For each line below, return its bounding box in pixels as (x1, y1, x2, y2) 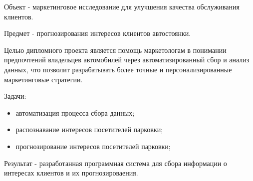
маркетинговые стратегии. (4, 74, 83, 84)
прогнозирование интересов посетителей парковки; (15, 141, 171, 151)
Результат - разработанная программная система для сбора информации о (4, 158, 227, 168)
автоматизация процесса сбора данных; (15, 107, 135, 118)
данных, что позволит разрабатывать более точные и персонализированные (4, 64, 232, 74)
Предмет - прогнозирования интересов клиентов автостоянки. (4, 28, 191, 38)
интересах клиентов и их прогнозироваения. (4, 168, 138, 178)
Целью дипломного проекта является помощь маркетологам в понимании (4, 44, 227, 55)
